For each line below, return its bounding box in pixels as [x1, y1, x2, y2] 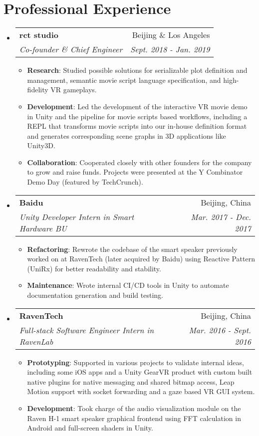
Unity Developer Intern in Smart [19, 211, 134, 222]
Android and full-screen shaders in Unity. [27, 423, 153, 433]
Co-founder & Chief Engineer [19, 43, 123, 55]
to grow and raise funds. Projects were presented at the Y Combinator [27, 167, 243, 177]
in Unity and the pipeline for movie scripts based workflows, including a [27, 111, 248, 121]
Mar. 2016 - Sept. [189, 324, 251, 336]
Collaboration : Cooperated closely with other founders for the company [27, 157, 252, 167]
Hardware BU [19, 222, 67, 234]
